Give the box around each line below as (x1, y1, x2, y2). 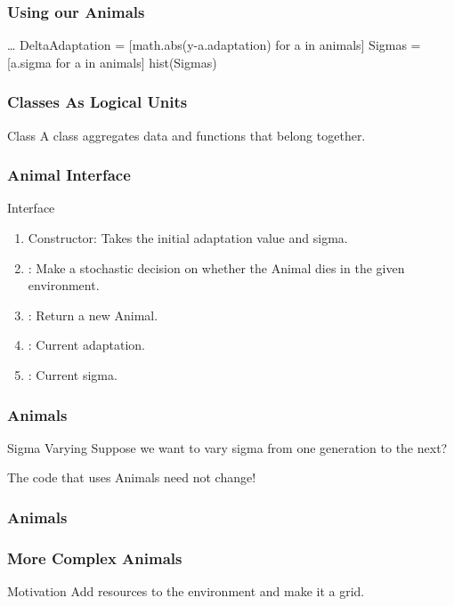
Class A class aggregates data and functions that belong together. (7, 125, 366, 144)
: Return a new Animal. (28, 305, 158, 324)
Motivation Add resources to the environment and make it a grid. (7, 582, 365, 601)
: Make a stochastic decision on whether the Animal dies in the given (28, 258, 405, 277)
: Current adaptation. (28, 335, 145, 354)
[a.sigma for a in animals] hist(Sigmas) (7, 53, 217, 71)
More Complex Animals (7, 546, 182, 569)
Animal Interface (7, 164, 131, 186)
